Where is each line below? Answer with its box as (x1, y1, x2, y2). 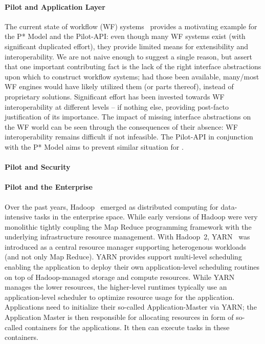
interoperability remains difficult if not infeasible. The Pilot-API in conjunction (5, 131, 253, 142)
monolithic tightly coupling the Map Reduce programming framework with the (5, 221, 252, 232)
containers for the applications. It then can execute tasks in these (25, 321, 230, 332)
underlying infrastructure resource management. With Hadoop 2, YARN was (5, 231, 250, 242)
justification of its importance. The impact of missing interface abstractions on (5, 111, 251, 122)
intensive (5, 211, 32, 222)
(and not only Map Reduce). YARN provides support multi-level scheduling (5, 251, 242, 262)
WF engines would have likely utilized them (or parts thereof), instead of (5, 81, 234, 92)
